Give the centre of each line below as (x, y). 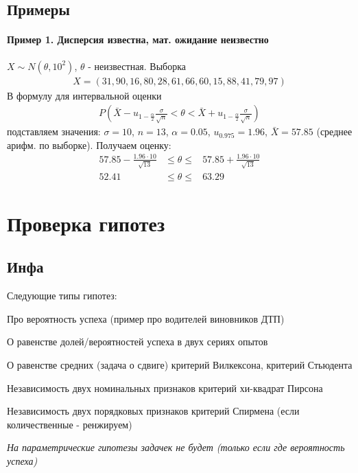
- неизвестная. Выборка (137, 66)
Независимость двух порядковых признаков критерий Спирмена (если (153, 411)
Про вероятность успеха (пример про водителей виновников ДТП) (146, 318)
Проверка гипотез (86, 223)
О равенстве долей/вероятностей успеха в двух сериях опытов (138, 342)
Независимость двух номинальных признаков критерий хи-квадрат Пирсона (165, 388)
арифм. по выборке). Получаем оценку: (89, 145)
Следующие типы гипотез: (62, 296)
